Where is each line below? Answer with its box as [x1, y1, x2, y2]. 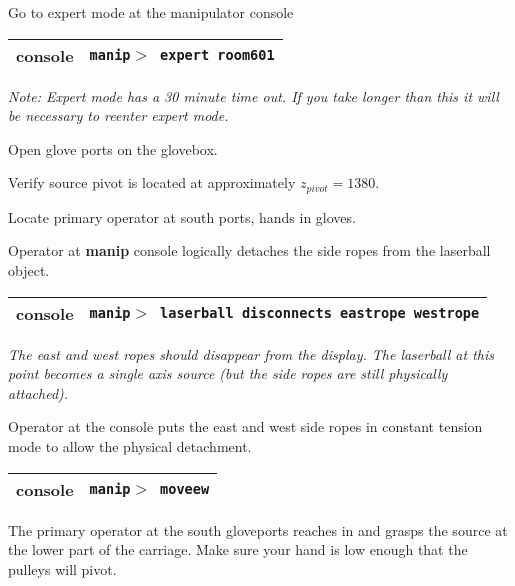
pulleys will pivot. [8, 558, 117, 579]
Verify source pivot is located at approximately [8, 172, 296, 193]
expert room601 [160, 47, 275, 64]
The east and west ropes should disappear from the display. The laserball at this [8, 343, 494, 364]
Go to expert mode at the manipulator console [8, 2, 294, 22]
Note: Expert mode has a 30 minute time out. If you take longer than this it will [8, 85, 499, 106]
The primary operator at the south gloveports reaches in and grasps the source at [8, 519, 508, 540]
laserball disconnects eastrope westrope [160, 305, 480, 322]
